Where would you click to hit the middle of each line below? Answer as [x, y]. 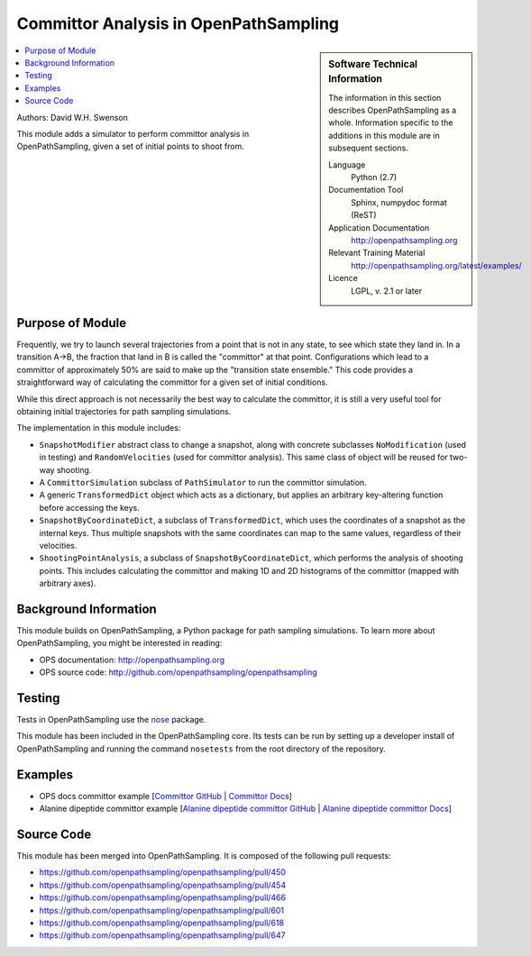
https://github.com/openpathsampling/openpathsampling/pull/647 [162, 935]
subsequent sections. [369, 148]
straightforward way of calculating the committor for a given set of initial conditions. [172, 382]
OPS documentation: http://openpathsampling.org [132, 660]
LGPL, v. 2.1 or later [387, 291]
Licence [343, 278]
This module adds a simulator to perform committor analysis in [133, 133]
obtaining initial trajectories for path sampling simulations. [124, 411]
